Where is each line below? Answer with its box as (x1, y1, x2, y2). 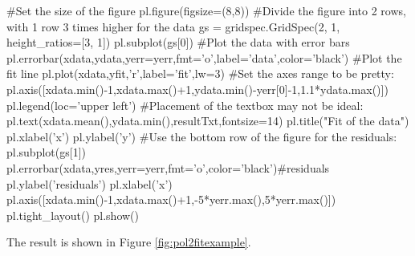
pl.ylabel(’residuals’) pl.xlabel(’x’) (6, 175, 173, 192)
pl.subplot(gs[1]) (6, 144, 86, 161)
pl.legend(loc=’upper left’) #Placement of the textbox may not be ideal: (6, 96, 364, 113)
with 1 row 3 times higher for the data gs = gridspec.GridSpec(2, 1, (6, 18, 340, 35)
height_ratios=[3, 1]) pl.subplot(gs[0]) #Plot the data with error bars (6, 34, 350, 51)
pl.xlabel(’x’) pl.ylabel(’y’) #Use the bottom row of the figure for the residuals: (6, 128, 397, 144)
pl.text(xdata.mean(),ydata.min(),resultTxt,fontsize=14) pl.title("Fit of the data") (6, 112, 409, 129)
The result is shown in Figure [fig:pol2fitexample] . (6, 234, 251, 250)
